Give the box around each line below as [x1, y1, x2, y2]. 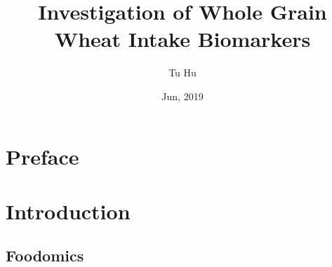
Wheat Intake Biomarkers [54, 25, 311, 53]
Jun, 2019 [161, 88, 204, 103]
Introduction [6, 196, 131, 225]
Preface [6, 142, 79, 170]
